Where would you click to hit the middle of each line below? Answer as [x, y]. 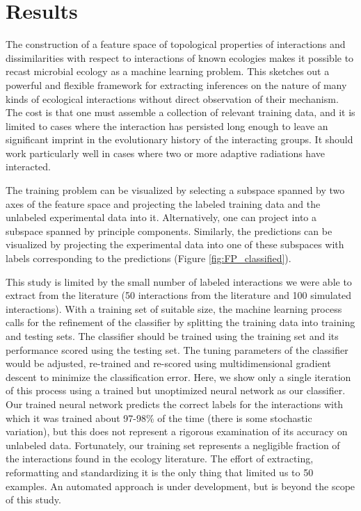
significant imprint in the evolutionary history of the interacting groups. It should [179, 139]
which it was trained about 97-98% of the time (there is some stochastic [159, 417]
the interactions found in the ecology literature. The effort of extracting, [160, 459]
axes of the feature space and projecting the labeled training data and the [163, 203]
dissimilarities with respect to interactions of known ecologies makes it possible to [180, 57]
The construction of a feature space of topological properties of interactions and [176, 44]
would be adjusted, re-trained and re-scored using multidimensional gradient [168, 363]
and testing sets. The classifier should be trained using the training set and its [172, 336]
